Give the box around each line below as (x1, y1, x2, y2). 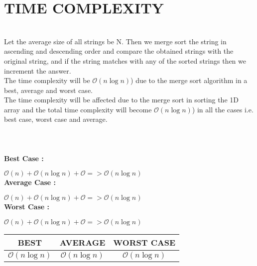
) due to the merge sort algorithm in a (130, 75, 248, 86)
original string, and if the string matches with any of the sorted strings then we (4, 55, 246, 66)
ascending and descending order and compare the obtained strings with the (4, 46, 234, 56)
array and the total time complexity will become (4, 104, 152, 114)
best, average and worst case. (4, 85, 93, 95)
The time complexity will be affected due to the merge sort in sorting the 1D (4, 94, 239, 105)
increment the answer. (4, 65, 71, 76)
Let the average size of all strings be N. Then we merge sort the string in (4, 36, 227, 46)
